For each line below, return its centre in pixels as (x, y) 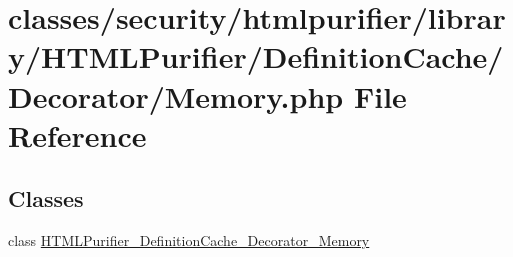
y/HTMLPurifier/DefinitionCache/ (256, 56)
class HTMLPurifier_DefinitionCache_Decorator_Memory (189, 240)
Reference (77, 134)
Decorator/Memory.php (176, 95)
